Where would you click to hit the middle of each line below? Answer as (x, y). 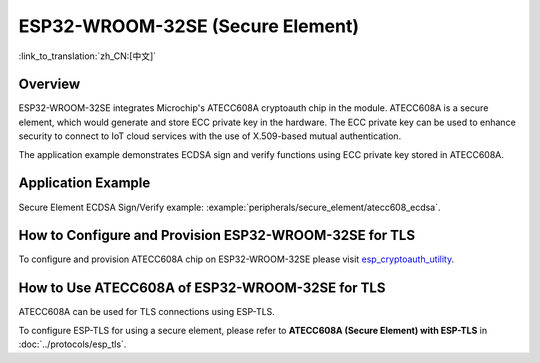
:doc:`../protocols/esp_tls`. (72, 344)
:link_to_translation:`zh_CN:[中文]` (87, 56)
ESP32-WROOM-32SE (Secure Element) (189, 26)
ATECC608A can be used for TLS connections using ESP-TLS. (146, 312)
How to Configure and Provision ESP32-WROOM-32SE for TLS (216, 235)
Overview (49, 84)
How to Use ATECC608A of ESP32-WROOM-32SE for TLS (202, 288)
